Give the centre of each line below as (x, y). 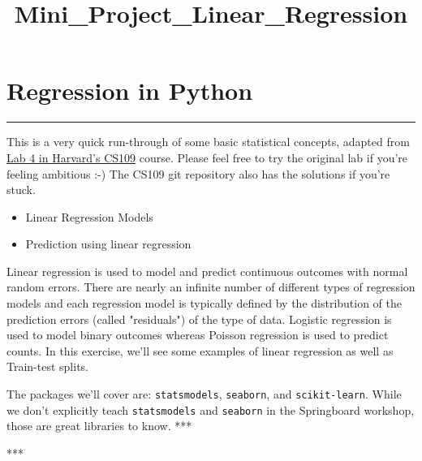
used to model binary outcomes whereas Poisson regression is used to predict (198, 335)
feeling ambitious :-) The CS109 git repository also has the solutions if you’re (198, 173)
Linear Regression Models (89, 216)
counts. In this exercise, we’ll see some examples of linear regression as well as (200, 350)
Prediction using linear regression (108, 244)
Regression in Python (130, 90)
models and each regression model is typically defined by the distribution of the (205, 303)
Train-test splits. (47, 366)
